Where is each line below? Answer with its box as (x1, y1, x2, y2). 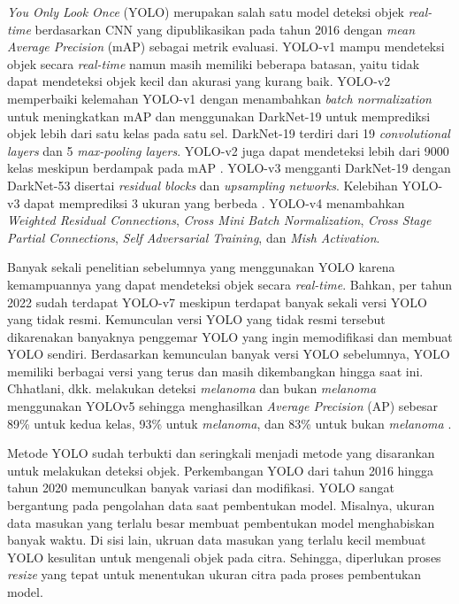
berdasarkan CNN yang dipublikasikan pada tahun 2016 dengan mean (34, 19, 416, 38)
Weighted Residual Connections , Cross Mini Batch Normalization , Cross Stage (7, 211, 432, 229)
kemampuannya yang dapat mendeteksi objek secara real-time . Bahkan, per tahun (7, 275, 453, 293)
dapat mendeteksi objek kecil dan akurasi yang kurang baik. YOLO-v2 (7, 72, 391, 90)
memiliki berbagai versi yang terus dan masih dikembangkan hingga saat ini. (7, 361, 424, 380)
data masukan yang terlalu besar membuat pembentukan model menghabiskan (7, 513, 435, 531)
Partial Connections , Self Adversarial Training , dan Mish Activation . (7, 228, 380, 246)
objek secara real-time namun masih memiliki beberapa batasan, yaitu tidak (7, 54, 420, 73)
